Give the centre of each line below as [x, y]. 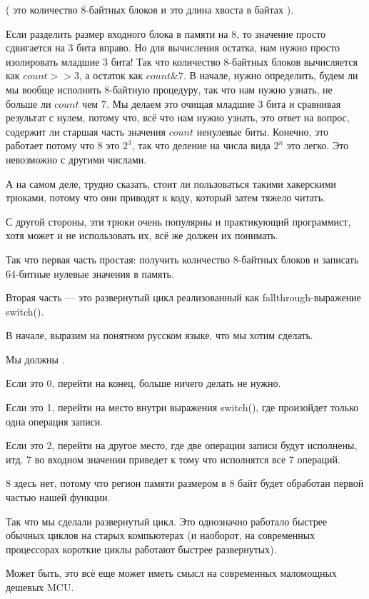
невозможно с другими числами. [76, 159]
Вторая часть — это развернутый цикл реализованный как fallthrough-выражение [183, 297]
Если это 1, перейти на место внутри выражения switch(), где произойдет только [182, 407]
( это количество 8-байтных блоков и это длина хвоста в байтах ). [150, 9]
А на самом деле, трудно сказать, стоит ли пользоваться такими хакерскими [171, 183]
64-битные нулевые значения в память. [90, 273]
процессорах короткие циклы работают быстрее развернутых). [141, 549]
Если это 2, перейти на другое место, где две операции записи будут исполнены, [182, 445]
